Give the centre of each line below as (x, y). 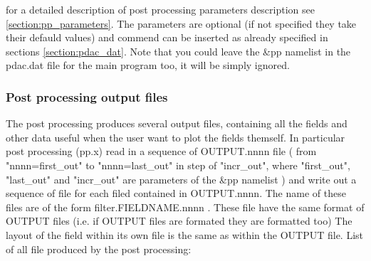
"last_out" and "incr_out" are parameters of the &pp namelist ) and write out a (181, 179)
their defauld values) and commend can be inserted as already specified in (167, 37)
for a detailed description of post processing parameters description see (160, 9)
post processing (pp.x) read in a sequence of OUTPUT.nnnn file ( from (161, 151)
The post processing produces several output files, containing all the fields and (177, 123)
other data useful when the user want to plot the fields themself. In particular (176, 137)
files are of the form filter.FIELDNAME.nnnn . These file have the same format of (185, 207)
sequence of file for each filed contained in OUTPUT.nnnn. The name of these (176, 193)
